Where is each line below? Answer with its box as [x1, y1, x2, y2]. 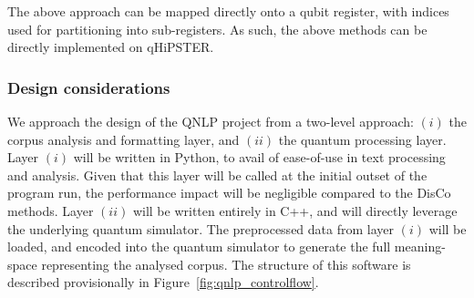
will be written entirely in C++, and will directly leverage [132, 200, 458, 220]
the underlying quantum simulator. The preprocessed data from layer [7, 219, 394, 238]
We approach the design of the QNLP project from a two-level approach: [7, 112, 414, 130]
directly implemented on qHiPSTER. [7, 37, 214, 57]
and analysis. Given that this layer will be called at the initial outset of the [7, 165, 428, 184]
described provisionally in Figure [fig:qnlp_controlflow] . [7, 272, 319, 292]
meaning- [394, 237, 446, 256]
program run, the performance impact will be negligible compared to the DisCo [7, 183, 451, 202]
